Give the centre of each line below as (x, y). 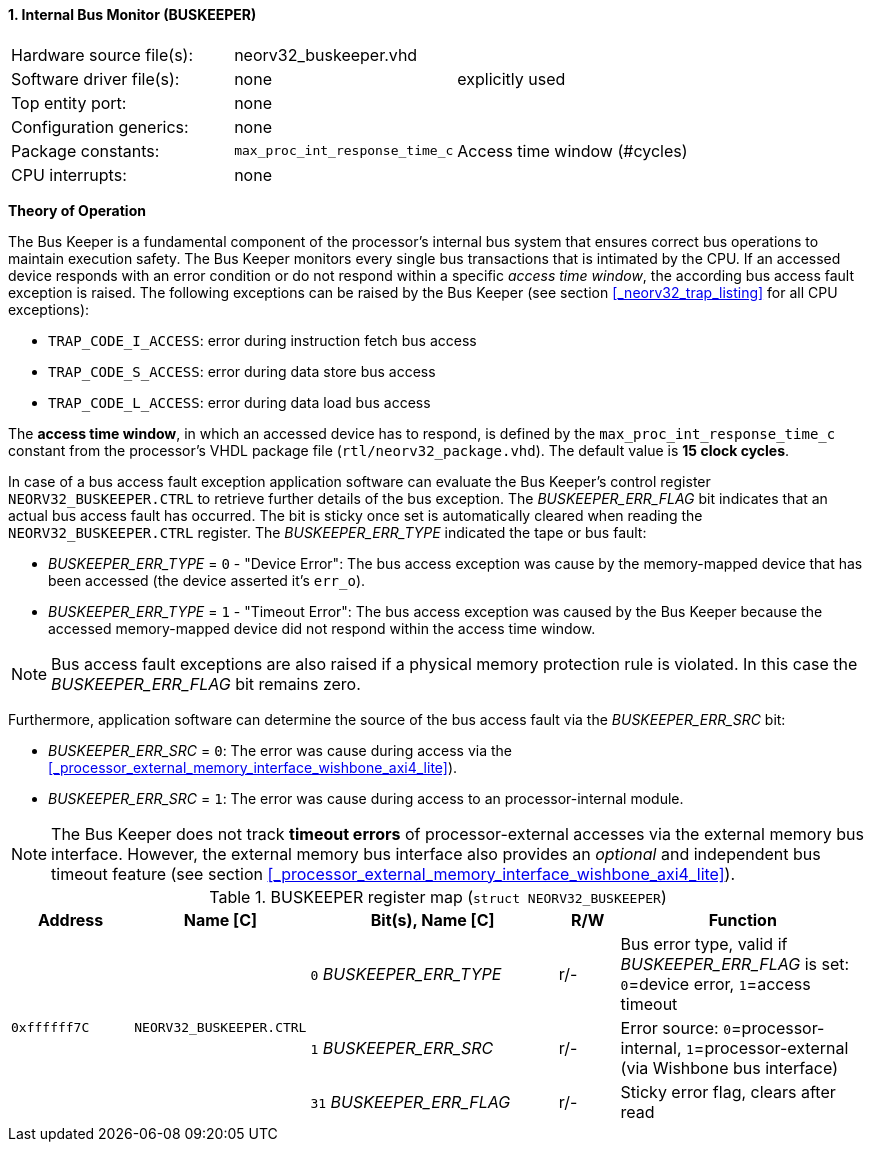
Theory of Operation (77, 210)
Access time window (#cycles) (572, 150)
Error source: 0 (676, 1027)
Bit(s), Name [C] (432, 919)
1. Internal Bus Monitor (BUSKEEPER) (132, 14)
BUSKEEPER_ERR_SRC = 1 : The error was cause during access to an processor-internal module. (366, 798)
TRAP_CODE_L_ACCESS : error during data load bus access (239, 402)
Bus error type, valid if (704, 943)
